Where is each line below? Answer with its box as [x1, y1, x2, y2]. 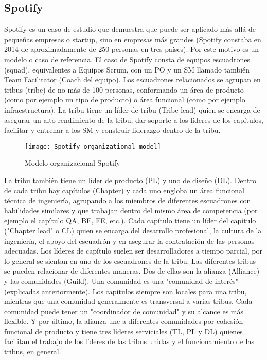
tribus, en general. [4, 346, 61, 357]
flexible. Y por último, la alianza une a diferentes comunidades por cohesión [4, 316, 243, 327]
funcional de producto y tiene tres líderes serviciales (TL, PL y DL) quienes [4, 326, 243, 336]
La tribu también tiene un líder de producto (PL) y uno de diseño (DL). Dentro [4, 174, 256, 185]
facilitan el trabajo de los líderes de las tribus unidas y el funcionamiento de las [4, 336, 254, 347]
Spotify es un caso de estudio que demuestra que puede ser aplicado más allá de [4, 24, 256, 34]
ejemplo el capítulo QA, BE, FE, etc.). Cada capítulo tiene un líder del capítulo [4, 215, 256, 226]
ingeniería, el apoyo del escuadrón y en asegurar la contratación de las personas [4, 235, 255, 246]
